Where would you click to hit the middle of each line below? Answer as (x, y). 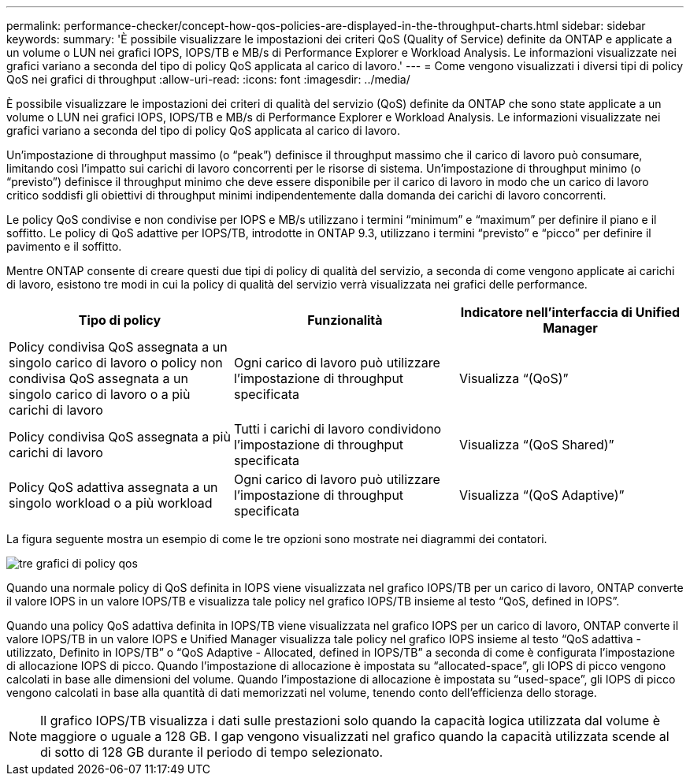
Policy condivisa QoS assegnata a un (118, 347)
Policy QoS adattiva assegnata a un (113, 487)
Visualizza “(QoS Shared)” (536, 445)
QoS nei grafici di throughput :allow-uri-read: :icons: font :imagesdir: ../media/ (208, 79)
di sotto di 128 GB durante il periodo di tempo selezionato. (212, 752)
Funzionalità (345, 320)
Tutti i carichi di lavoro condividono (338, 429)
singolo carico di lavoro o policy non (116, 363)
